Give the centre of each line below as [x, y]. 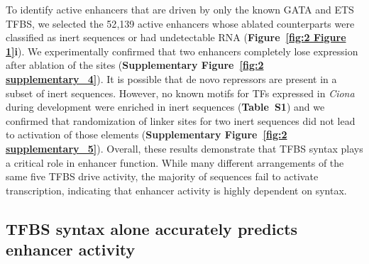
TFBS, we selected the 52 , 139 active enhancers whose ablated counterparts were [180, 23]
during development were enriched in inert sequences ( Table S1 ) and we [165, 107]
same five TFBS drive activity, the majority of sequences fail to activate [162, 176]
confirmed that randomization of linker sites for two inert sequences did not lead [181, 120]
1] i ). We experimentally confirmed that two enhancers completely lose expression [182, 51]
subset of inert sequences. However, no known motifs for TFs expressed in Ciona [180, 93]
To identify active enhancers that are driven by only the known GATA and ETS [180, 9]
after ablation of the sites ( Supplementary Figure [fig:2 [135, 65]
